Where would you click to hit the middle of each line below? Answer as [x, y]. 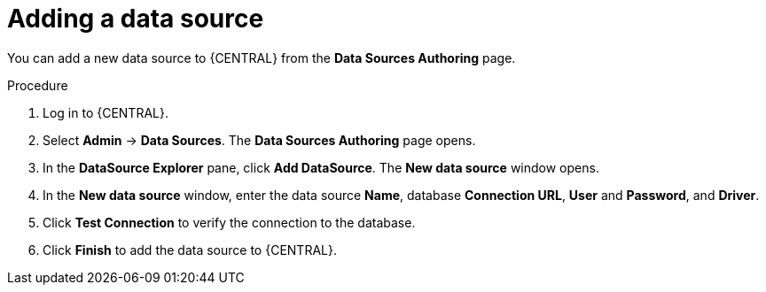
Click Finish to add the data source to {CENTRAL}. [190, 250]
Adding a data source [136, 19]
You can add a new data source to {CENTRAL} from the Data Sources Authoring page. [262, 58]
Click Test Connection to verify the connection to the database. [229, 222]
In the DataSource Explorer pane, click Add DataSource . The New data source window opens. [321, 167]
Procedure [38, 85]
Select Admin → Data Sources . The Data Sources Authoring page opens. [259, 140]
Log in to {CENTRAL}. [106, 112]
